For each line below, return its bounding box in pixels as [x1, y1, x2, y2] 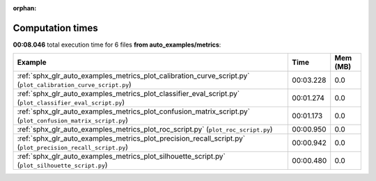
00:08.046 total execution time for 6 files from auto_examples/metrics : [13, 40, 221, 49]
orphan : [13, 4, 37, 12]
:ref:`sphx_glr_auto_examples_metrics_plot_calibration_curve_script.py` [17, 71, 250, 81]
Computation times [13, 22, 98, 34]
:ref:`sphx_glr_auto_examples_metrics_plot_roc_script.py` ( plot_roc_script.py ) [17, 125, 273, 134]
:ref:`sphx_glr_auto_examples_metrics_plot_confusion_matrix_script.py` [17, 107, 251, 116]
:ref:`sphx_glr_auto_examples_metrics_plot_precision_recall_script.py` [17, 134, 246, 143]
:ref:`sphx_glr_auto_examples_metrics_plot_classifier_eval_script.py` [17, 89, 240, 99]
